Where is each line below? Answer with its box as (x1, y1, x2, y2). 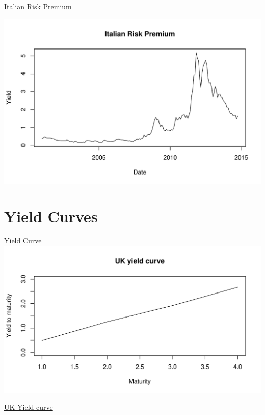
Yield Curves (4, 206, 98, 227)
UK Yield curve (4, 402, 53, 412)
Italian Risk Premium (4, 1, 72, 11)
